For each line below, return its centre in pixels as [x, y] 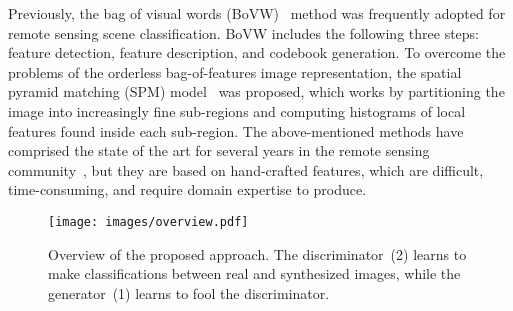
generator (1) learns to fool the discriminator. [189, 292]
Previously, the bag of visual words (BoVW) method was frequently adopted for [257, 13]
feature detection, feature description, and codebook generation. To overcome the [257, 52]
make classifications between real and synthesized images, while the [254, 273]
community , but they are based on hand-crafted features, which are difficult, [246, 169]
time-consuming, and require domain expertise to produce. [187, 189]
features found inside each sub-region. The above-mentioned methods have [236, 130]
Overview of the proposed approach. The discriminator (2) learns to [257, 253]
